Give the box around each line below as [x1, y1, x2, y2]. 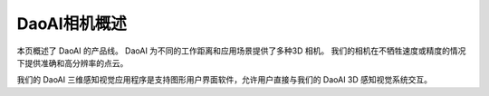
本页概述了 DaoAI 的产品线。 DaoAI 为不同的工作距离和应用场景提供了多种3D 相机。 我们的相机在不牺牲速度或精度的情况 [16, 45, 466, 56]
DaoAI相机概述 [16, 14, 127, 34]
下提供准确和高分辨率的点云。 [16, 57, 129, 68]
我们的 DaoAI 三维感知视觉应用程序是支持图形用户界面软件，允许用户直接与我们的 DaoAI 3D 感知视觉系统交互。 [16, 74, 433, 85]
